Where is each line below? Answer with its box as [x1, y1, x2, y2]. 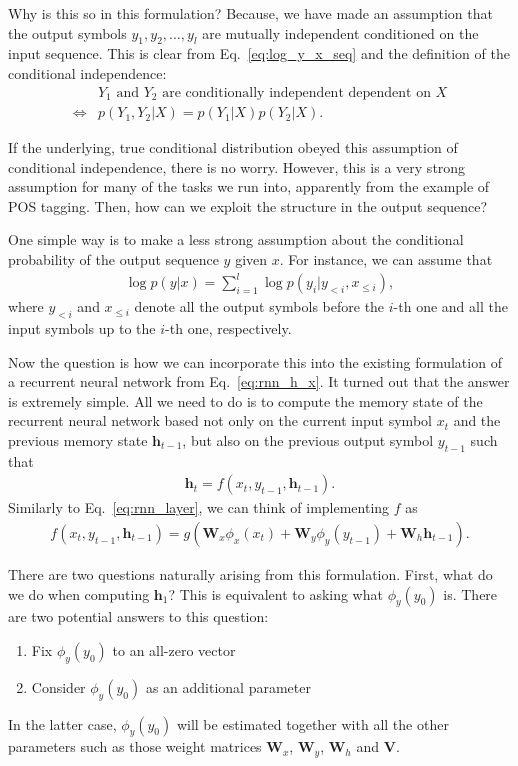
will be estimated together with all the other [176, 713, 449, 734]
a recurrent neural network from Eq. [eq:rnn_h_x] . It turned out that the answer [8, 371, 510, 392]
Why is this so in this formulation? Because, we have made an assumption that [8, 3, 493, 23]
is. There [443, 583, 498, 604]
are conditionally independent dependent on [162, 85, 431, 100]
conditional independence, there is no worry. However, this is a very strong [8, 156, 466, 177]
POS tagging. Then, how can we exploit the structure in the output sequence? [8, 195, 488, 216]
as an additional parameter [145, 676, 311, 697]
